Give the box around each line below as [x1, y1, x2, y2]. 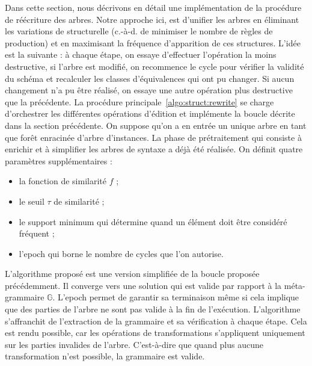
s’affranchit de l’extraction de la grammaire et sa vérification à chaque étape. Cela [5, 314, 307, 327]
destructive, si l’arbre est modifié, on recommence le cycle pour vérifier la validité [5, 60, 304, 72]
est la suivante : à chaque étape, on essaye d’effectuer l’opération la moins [5, 48, 277, 61]
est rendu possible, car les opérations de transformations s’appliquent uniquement [5, 326, 305, 339]
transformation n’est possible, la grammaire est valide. [5, 350, 205, 362]
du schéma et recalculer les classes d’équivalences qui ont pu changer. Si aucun [5, 72, 295, 84]
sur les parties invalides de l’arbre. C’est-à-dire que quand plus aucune [5, 338, 263, 350]
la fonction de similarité [19, 175, 106, 187]
